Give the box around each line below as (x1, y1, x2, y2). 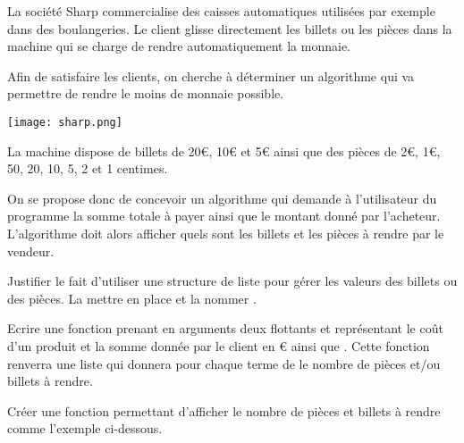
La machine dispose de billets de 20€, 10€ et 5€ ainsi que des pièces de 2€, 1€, (7, 141, 441, 160)
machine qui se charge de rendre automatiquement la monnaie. (7, 37, 351, 55)
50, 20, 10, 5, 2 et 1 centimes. (7, 159, 168, 178)
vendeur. (7, 241, 55, 260)
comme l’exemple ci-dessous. (7, 419, 163, 438)
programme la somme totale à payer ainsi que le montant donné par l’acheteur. (7, 206, 441, 225)
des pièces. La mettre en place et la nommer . (7, 288, 257, 307)
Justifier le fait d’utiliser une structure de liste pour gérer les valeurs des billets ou (7, 272, 458, 290)
